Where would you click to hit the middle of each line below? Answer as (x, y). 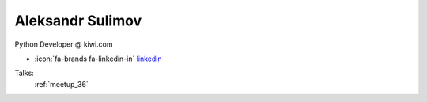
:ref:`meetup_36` (61, 84)
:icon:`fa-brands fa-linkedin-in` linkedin (98, 59)
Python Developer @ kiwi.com (64, 44)
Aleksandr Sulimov (78, 21)
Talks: (25, 73)
